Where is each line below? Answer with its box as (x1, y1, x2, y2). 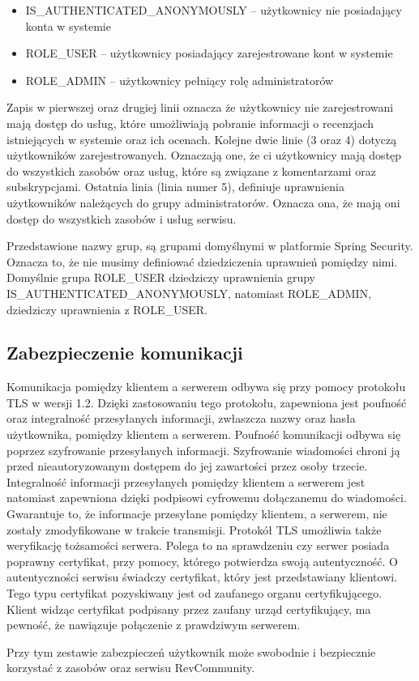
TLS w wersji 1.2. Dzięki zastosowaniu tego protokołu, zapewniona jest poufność (6, 394, 407, 411)
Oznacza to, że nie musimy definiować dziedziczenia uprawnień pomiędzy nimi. (6, 253, 398, 270)
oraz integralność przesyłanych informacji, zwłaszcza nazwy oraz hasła (6, 410, 356, 427)
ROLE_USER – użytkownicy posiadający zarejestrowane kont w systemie (25, 45, 393, 62)
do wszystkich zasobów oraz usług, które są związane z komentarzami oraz (6, 162, 376, 179)
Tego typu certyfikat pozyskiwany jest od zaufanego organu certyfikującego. (6, 585, 383, 602)
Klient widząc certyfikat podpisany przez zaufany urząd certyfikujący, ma (6, 600, 371, 617)
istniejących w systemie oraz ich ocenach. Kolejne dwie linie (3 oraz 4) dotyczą (6, 130, 397, 147)
